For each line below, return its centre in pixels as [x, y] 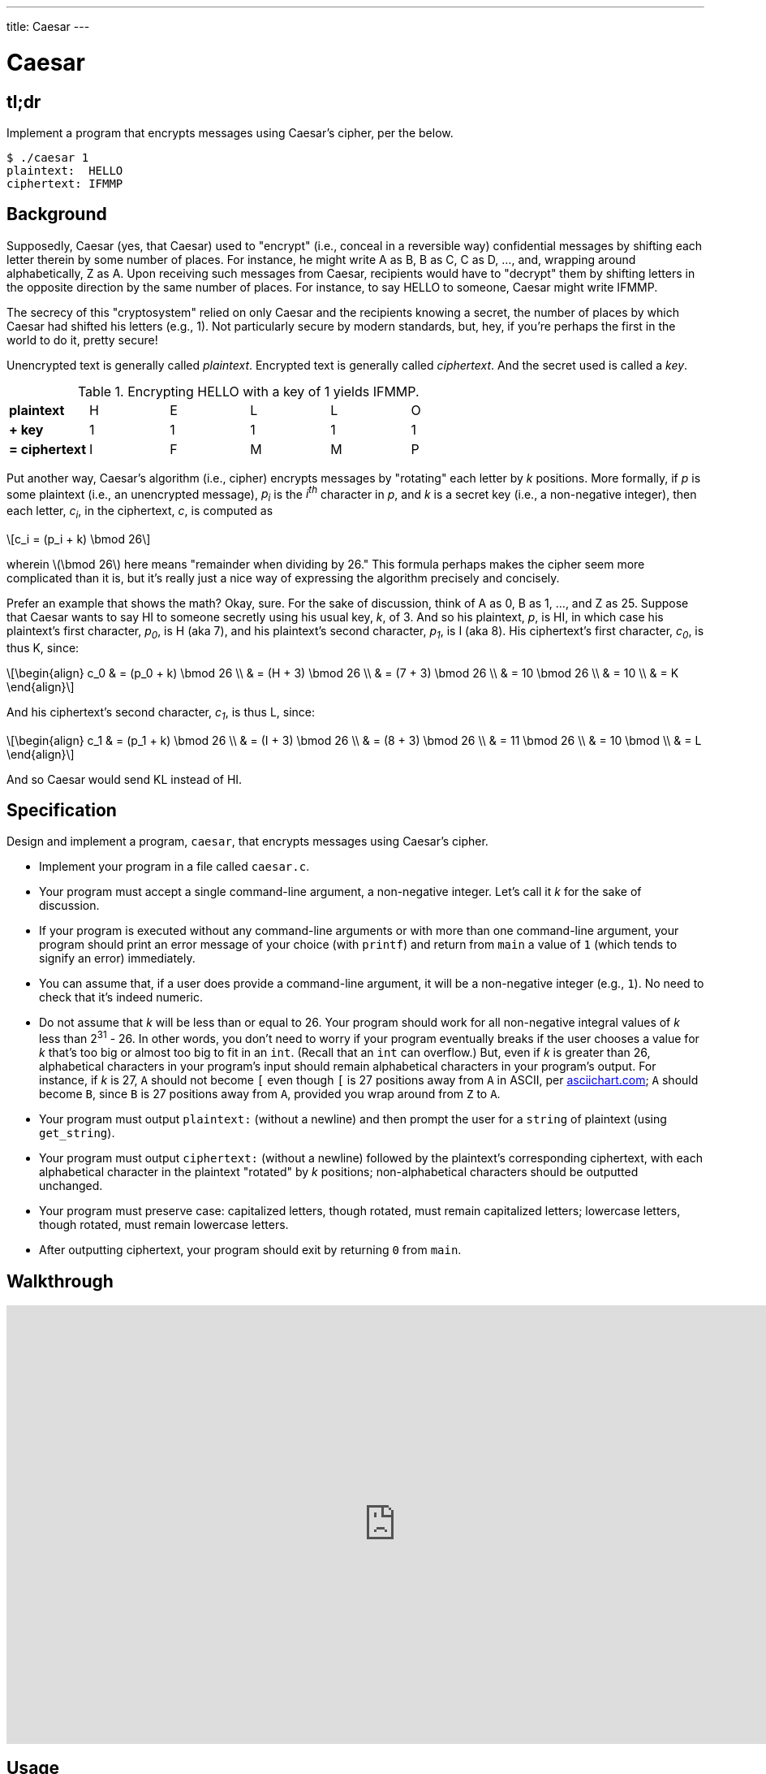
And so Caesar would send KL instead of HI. [125, 779]
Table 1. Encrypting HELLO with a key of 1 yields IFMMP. [248, 391]
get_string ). [77, 1133]
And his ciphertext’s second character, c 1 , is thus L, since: [161, 713]
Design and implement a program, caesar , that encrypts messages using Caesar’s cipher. [247, 842]
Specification [62, 811]
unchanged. [71, 1186]
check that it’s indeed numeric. [121, 997]
